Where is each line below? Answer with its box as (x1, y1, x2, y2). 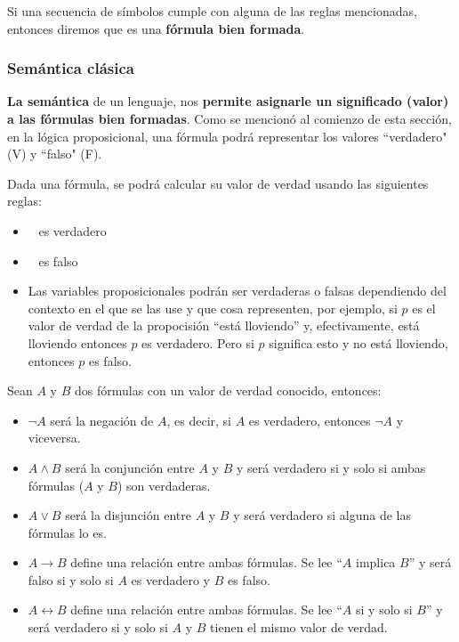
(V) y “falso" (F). (7, 144, 102, 163)
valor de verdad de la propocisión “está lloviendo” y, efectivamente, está (28, 316, 420, 335)
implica (356, 553, 396, 572)
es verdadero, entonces (248, 410, 371, 429)
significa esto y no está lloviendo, (269, 333, 448, 352)
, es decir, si (166, 410, 231, 429)
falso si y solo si (28, 570, 114, 589)
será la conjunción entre (65, 458, 195, 476)
